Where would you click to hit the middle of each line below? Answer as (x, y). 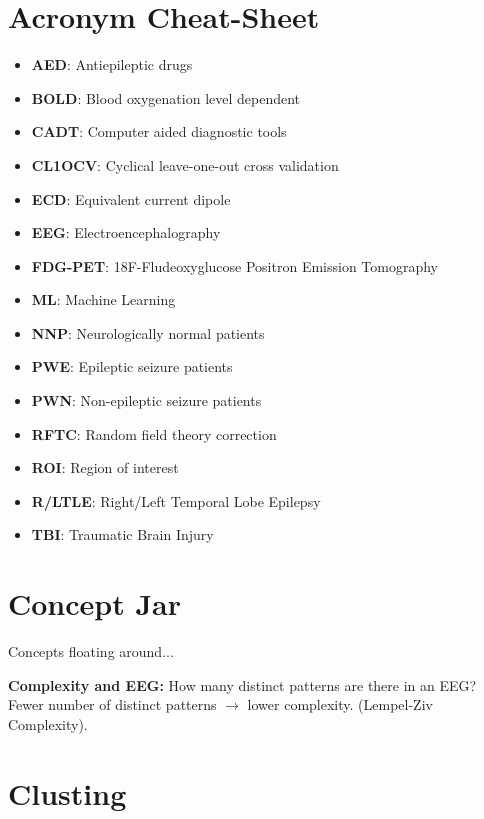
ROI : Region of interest (105, 467)
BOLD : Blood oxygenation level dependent (166, 97)
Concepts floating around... (91, 651)
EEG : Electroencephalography (126, 232)
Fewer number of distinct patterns (112, 704)
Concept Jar (95, 603)
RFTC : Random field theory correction (154, 433)
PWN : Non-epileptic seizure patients (146, 400)
